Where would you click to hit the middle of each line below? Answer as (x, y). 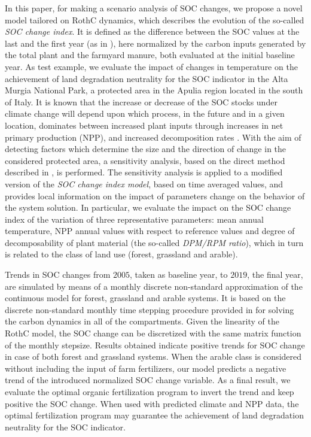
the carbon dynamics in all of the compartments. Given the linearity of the (142, 321)
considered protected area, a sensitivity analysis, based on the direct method (145, 160)
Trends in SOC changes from (58, 274)
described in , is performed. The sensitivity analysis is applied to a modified (144, 172)
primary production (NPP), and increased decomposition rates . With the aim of (153, 137)
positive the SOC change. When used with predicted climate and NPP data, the (152, 403)
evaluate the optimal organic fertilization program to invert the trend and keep (150, 392)
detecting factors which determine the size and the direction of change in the (146, 149)
